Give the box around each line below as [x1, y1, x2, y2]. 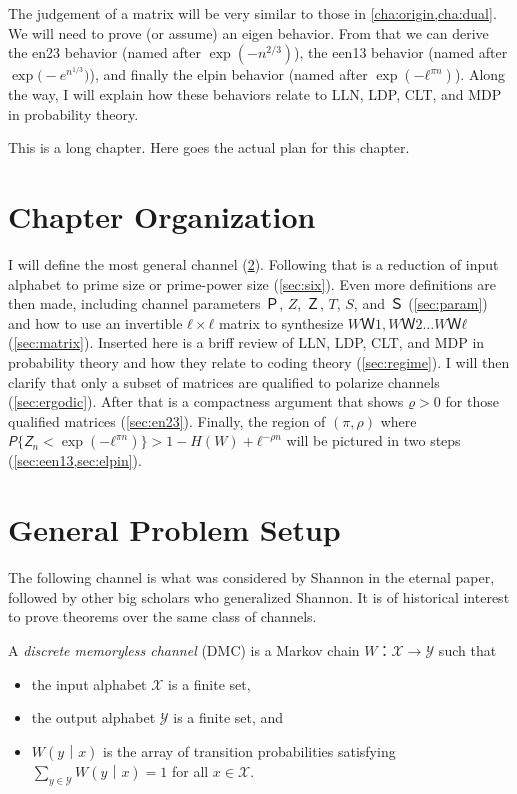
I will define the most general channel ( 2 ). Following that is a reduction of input [8, 254, 499, 275]
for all [171, 760, 209, 781]
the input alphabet [31, 673, 147, 694]
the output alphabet [31, 707, 156, 728]
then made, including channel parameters [8, 293, 261, 314]
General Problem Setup [8, 509, 341, 550]
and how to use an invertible [8, 312, 183, 333]
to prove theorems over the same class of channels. [8, 606, 317, 627]
